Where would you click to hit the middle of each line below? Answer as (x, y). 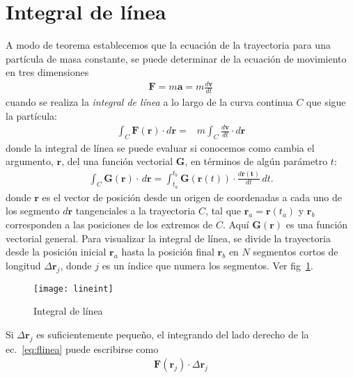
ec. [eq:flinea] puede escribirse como (82, 348)
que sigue (326, 102)
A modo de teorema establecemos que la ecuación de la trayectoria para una (168, 45)
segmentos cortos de (296, 252)
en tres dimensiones (47, 72)
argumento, (30, 161)
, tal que (223, 211)
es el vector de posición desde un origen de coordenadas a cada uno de (192, 197)
